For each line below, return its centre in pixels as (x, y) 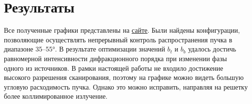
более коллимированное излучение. (56, 96)
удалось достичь (212, 49)
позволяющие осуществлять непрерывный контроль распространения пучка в (118, 39)
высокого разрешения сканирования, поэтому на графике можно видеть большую (124, 77)
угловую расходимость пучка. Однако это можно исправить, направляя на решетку (126, 86)
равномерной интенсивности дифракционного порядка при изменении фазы (116, 58)
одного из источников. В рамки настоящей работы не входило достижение (114, 68)
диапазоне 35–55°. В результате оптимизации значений (85, 49)
